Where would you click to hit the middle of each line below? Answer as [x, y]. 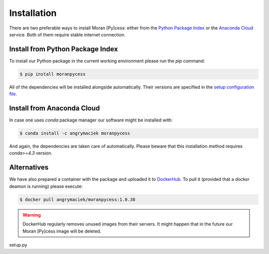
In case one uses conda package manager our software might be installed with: [91, 120]
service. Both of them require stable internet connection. [67, 34]
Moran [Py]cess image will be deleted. [62, 231]
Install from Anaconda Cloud [55, 108]
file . [13, 94]
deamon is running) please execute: [46, 186]
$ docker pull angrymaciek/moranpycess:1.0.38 [77, 199]
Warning [32, 215]
